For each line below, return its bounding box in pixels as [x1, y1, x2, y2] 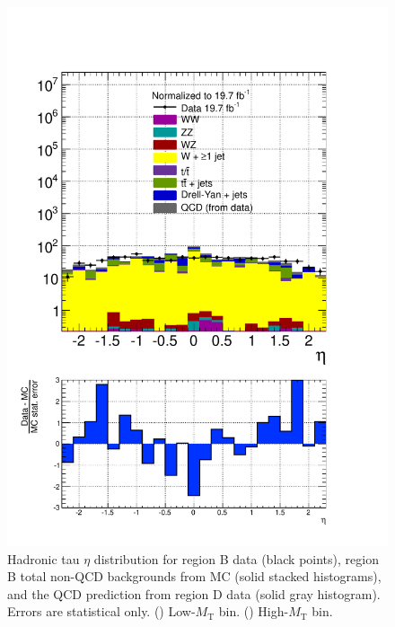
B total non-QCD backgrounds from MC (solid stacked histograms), [7, 567, 382, 586]
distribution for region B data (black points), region [93, 549, 379, 568]
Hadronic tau [7, 549, 80, 568]
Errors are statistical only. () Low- [7, 602, 196, 621]
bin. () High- [218, 602, 289, 621]
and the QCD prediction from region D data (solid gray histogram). [7, 584, 381, 603]
